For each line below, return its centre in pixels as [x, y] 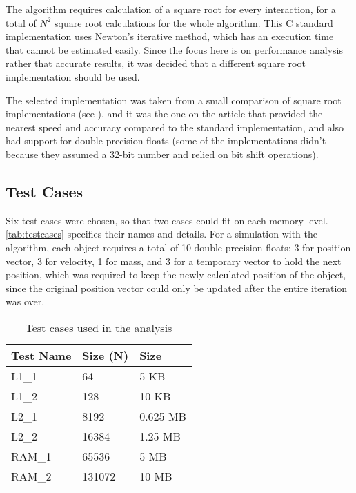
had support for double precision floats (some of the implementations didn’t [166, 141]
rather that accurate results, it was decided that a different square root [156, 63]
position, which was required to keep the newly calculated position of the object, [176, 274]
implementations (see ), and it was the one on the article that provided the [164, 114]
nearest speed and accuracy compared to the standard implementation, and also [175, 127]
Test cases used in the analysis [99, 327]
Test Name [41, 355]
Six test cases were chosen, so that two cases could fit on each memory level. [167, 220]
